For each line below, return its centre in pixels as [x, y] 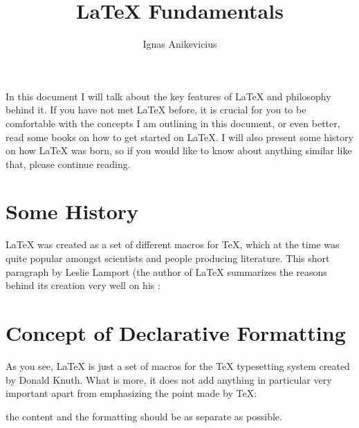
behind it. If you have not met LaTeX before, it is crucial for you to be [156, 110]
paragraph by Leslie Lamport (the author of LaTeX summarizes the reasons [166, 271]
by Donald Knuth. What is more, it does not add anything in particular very [169, 379]
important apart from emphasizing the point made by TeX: [131, 393]
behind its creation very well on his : [83, 285]
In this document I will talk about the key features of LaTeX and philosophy [168, 96]
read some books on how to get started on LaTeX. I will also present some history [179, 137]
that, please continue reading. [68, 164]
